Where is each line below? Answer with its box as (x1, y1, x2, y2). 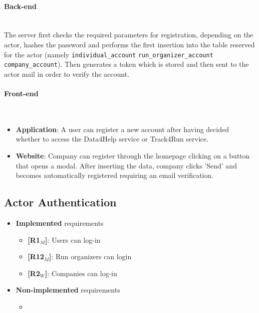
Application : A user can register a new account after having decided (15, 124, 229, 134)
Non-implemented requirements (15, 285, 120, 295)
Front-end (4, 88, 38, 99)
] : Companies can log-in (45, 268, 117, 278)
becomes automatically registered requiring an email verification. (15, 170, 214, 180)
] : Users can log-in (45, 234, 101, 245)
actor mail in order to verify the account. (4, 68, 129, 79)
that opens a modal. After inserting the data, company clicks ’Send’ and (15, 160, 237, 170)
